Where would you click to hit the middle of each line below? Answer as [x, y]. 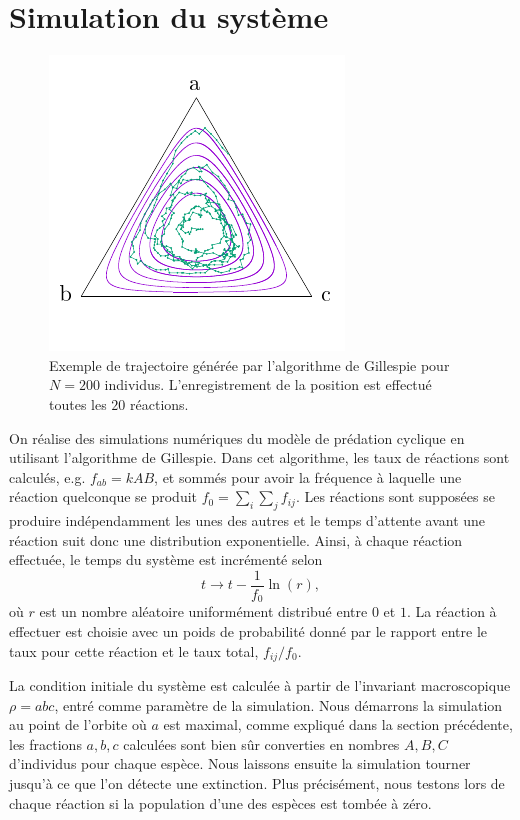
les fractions [45, 743]
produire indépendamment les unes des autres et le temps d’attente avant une [247, 520]
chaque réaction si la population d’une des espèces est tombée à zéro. [220, 802]
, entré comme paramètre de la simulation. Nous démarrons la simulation [278, 704]
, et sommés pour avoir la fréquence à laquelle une [308, 476]
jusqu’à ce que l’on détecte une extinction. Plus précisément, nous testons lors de [257, 782]
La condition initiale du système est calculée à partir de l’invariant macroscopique [260, 685]
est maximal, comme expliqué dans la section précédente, [338, 724]
